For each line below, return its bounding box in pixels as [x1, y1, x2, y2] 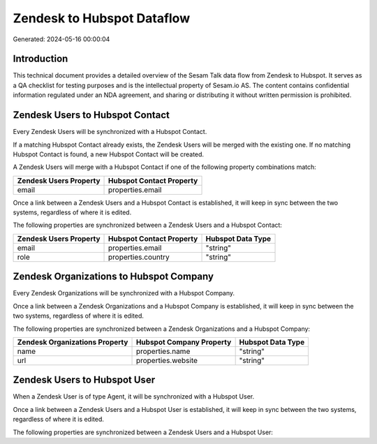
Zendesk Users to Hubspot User [13, 374, 156, 386]
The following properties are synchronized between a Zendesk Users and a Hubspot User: [13, 428, 274, 436]
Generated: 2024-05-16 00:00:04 [13, 35, 110, 43]
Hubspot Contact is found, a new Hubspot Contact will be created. [13, 150, 205, 158]
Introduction [13, 53, 68, 65]
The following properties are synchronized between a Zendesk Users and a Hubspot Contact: [13, 221, 283, 230]
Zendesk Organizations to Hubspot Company [13, 271, 214, 283]
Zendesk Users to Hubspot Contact [13, 109, 170, 121]
